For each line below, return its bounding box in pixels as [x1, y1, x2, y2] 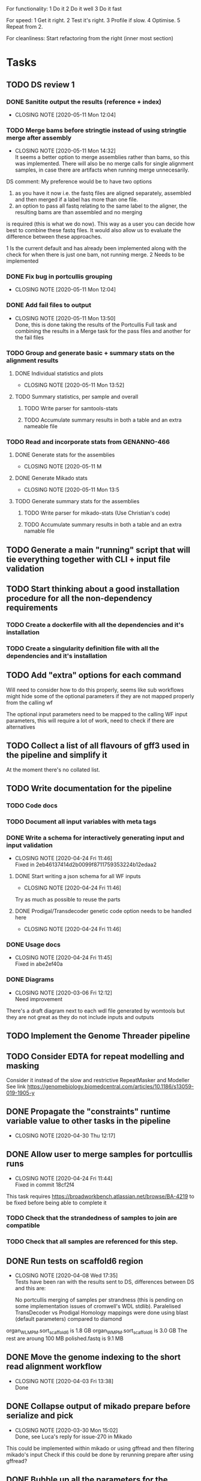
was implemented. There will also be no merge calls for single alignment [14, 160, 194, 167]
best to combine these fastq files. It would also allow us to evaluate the [6, 227, 182, 234]
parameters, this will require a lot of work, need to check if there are [6, 717, 175, 724]
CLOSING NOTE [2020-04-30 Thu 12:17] [14, 1132, 116, 1139]
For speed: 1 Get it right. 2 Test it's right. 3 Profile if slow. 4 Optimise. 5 [6, 17, 181, 23]
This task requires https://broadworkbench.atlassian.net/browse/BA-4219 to [6, 1192, 195, 1200]
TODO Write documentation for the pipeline [6, 783, 172, 794]
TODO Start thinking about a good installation [6, 584, 180, 594]
